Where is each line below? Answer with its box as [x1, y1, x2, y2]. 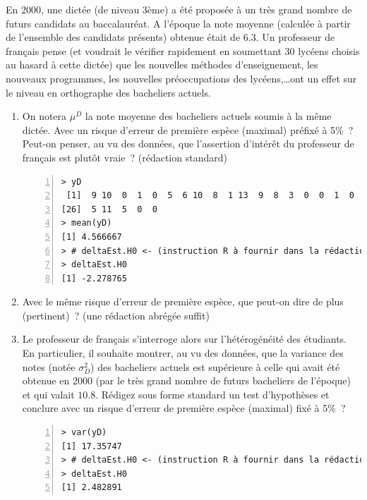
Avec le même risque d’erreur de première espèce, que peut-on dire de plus [22, 294, 344, 309]
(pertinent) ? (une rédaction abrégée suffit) [22, 307, 210, 322]
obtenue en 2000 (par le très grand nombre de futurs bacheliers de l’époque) [22, 373, 351, 388]
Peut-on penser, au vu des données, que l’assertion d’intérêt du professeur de [22, 136, 354, 151]
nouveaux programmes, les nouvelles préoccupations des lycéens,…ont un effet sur [6, 71, 357, 85]
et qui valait [22, 386, 75, 401]
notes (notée [22, 359, 76, 374]
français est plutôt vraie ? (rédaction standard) [22, 150, 227, 164]
